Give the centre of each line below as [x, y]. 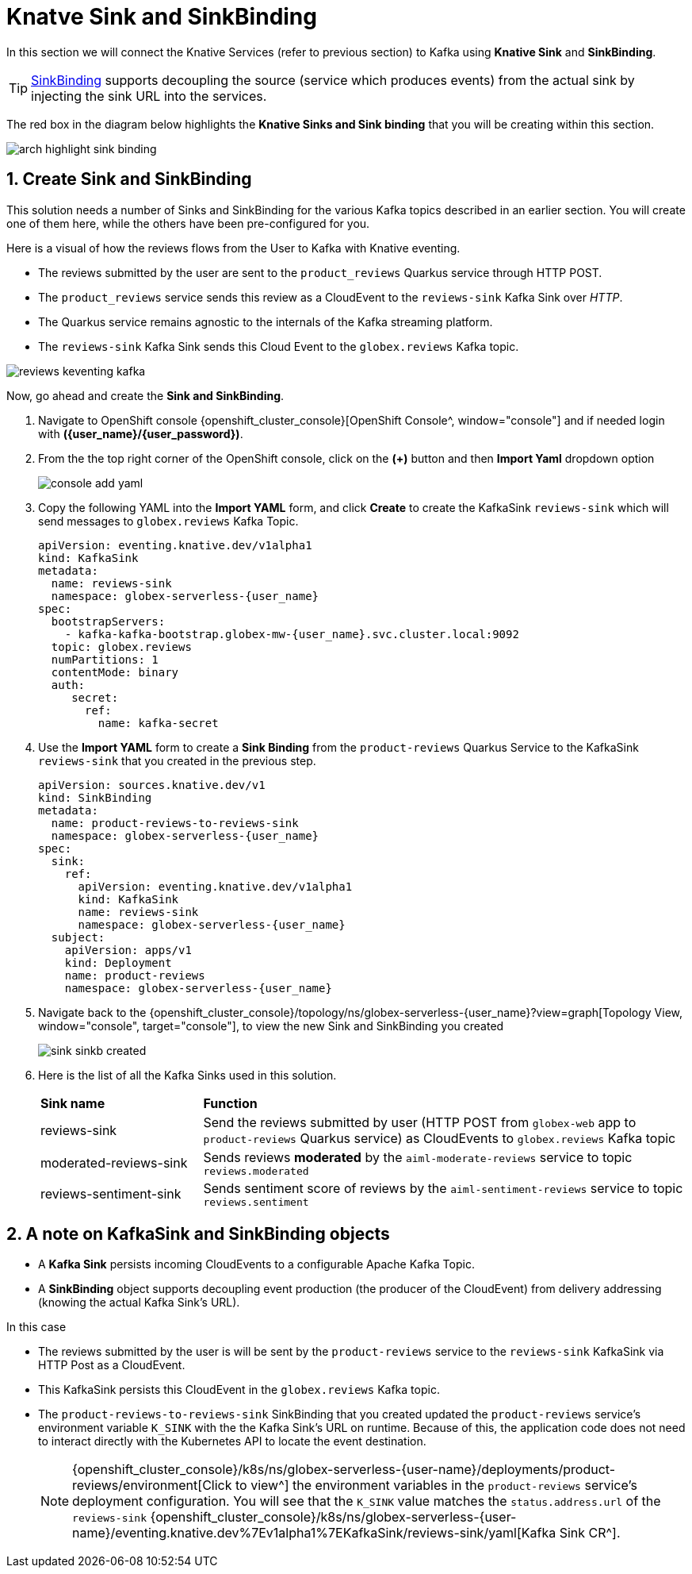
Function [230, 1103]
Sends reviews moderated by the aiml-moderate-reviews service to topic [418, 1157]
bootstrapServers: [108, 621]
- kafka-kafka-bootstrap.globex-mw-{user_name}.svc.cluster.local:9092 [292, 634]
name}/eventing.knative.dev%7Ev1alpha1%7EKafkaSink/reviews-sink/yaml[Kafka [314, 1533]
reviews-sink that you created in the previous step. [177, 760]
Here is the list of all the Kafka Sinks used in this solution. [187, 1075]
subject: [78, 937]
